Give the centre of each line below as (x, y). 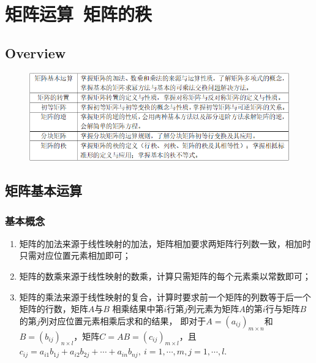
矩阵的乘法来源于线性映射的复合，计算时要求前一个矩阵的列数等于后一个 (165, 296)
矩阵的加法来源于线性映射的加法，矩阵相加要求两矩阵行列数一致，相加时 (165, 243)
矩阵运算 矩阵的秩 (79, 14)
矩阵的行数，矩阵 (54, 309)
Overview (36, 52)
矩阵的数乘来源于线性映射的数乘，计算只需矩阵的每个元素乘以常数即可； (165, 276)
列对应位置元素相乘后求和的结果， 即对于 (123, 320)
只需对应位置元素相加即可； (75, 255)
